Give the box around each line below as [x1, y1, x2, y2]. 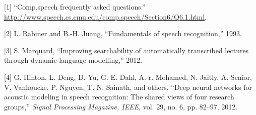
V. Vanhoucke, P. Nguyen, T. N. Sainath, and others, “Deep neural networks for [4, 81, 252, 92]
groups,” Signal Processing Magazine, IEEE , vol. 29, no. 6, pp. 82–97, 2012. [4, 101, 238, 111]
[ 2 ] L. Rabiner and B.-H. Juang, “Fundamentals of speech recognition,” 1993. [4, 28, 242, 39]
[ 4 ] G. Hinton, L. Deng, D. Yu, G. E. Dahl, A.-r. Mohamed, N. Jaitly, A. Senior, [4, 71, 252, 82]
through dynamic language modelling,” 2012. [4, 55, 143, 65]
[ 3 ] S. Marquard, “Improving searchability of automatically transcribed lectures [4, 45, 249, 55]
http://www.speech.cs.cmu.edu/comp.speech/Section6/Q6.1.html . [4, 11, 207, 22]
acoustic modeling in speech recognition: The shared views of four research [4, 91, 234, 102]
